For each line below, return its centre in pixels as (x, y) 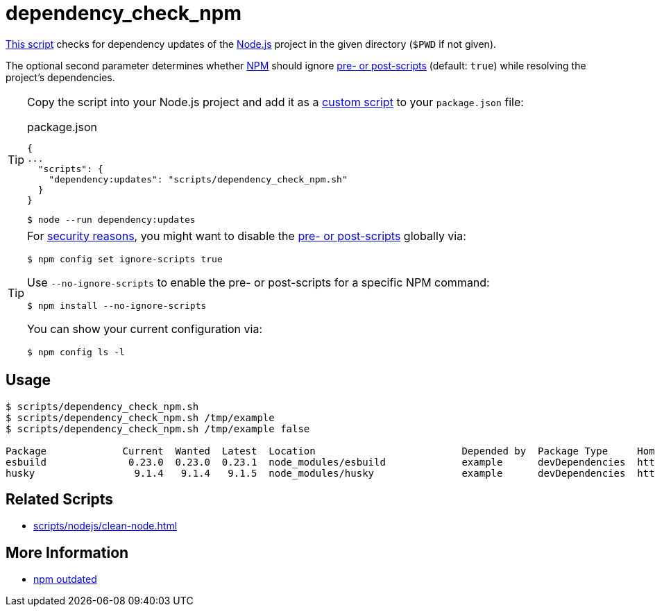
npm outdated (65, 579)
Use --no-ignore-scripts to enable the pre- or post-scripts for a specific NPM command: (258, 282)
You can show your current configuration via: (145, 329)
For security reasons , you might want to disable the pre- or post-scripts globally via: (247, 236)
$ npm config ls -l (76, 352)
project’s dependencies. (60, 77)
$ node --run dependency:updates (111, 219)
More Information (67, 552)
